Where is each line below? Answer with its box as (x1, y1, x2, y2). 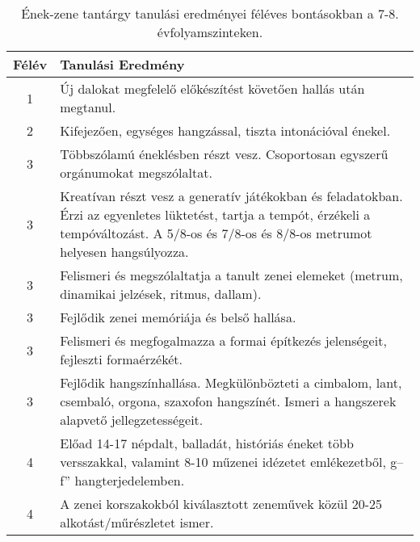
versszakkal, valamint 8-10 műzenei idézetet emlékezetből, (60, 452, 386, 471)
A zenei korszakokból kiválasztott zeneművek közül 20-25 (60, 494, 383, 513)
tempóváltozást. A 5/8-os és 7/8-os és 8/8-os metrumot (60, 224, 372, 242)
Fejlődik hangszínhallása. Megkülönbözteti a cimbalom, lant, (60, 373, 402, 392)
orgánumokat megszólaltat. (60, 163, 212, 182)
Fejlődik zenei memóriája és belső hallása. (60, 308, 296, 326)
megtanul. (60, 98, 116, 116)
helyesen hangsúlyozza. (60, 242, 189, 261)
